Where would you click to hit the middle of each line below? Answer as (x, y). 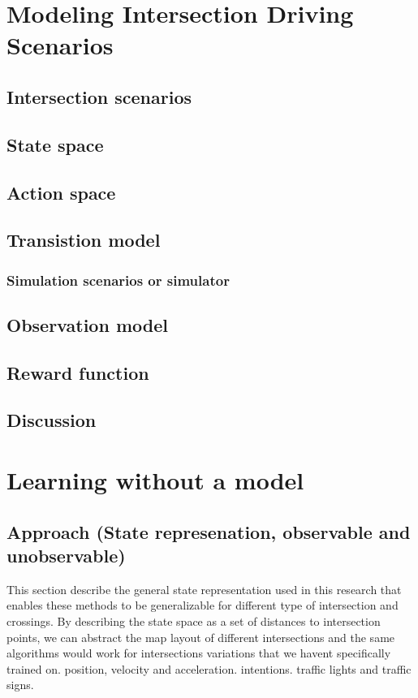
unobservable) (66, 556)
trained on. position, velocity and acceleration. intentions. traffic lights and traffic (209, 668)
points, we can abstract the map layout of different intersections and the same (201, 637)
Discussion (52, 420)
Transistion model (84, 240)
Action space (61, 192)
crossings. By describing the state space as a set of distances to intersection (194, 621)
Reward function (78, 372)
